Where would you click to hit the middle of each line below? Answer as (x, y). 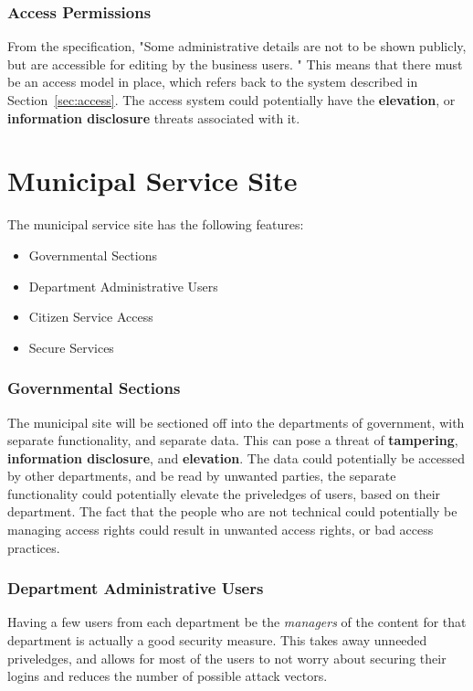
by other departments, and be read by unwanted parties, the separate (202, 476)
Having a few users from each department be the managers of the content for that (237, 622)
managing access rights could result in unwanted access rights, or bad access (221, 530)
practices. (34, 547)
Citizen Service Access (91, 317)
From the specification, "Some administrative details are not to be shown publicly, (237, 46)
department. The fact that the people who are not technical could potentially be (232, 511)
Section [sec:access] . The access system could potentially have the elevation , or (231, 100)
